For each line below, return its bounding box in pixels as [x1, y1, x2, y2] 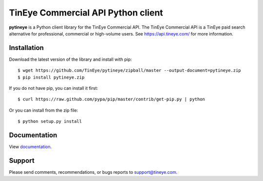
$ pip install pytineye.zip [18, 74, 85, 80]
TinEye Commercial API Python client [9, 7, 163, 18]
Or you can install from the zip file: [9, 107, 78, 113]
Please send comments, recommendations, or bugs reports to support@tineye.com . [9, 169, 178, 175]
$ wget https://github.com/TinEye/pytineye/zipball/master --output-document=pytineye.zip [18, 68, 241, 73]
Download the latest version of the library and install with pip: [9, 56, 132, 62]
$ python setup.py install [18, 119, 82, 124]
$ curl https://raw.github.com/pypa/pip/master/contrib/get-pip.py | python [18, 97, 206, 102]
